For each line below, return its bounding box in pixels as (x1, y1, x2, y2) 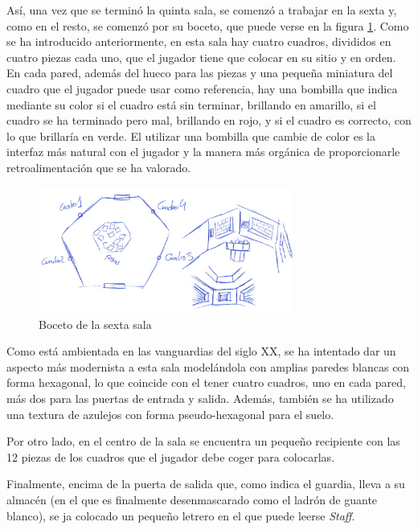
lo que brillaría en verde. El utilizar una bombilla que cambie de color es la (6, 127, 375, 144)
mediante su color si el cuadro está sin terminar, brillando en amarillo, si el (6, 96, 376, 113)
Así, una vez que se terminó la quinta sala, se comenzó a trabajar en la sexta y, (6, 2, 397, 18)
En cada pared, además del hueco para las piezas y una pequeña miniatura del (6, 64, 393, 81)
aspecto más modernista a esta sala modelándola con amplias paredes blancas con (6, 358, 410, 375)
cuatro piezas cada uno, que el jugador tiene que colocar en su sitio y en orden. (6, 48, 396, 65)
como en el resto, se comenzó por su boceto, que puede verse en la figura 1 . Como (6, 17, 409, 34)
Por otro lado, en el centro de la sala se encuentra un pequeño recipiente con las (6, 433, 400, 450)
